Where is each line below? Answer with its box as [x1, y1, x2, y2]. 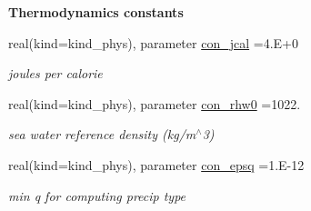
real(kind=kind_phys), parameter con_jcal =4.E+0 [8, 33, 298, 52]
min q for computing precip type [8, 186, 186, 205]
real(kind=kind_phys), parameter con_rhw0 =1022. [8, 94, 301, 113]
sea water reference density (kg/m [8, 125, 196, 144]
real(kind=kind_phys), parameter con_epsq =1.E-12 [8, 155, 305, 174]
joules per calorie [8, 64, 103, 83]
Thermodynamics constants [8, 3, 184, 21]
